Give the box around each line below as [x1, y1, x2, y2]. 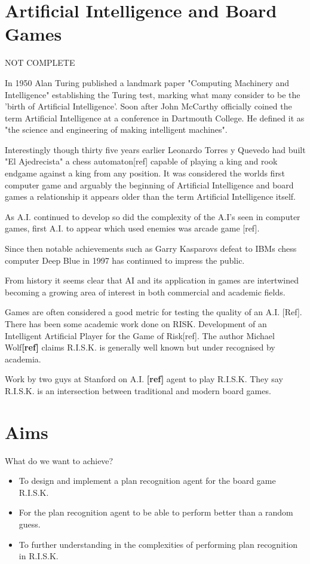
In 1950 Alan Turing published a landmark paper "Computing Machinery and [5, 76, 290, 89]
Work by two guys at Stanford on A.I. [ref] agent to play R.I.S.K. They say [5, 373, 283, 385]
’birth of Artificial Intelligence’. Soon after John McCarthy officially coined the [5, 100, 292, 112]
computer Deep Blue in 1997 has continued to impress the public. [5, 254, 245, 266]
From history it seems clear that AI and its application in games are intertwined [5, 274, 299, 286]
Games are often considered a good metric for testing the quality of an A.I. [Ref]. [5, 306, 302, 318]
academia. [5, 352, 41, 365]
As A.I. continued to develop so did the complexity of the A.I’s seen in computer [5, 210, 300, 222]
